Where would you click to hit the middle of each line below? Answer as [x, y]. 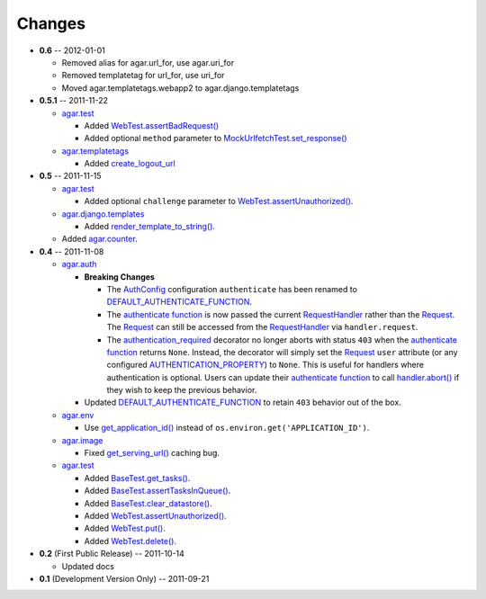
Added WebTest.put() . [125, 528]
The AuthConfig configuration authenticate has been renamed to [232, 289]
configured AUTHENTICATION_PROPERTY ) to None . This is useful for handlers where [265, 365]
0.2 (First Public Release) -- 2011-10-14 [112, 554]
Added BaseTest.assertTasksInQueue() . [157, 491]
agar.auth [79, 264]
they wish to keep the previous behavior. [182, 390]
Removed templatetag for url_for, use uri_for [143, 76]
